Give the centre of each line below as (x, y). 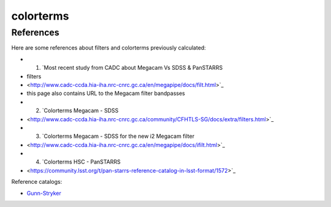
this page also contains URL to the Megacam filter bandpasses (106, 93)
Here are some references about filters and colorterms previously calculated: (109, 48)
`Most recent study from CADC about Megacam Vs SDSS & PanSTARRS (132, 68)
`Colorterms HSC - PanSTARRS (81, 162)
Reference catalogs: (37, 182)
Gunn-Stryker (44, 193)
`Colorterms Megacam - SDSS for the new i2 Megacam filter (118, 136)
